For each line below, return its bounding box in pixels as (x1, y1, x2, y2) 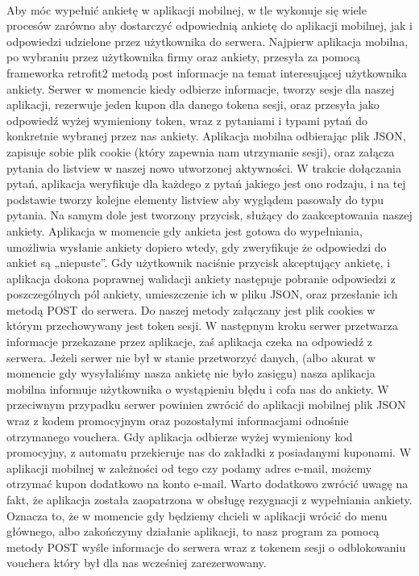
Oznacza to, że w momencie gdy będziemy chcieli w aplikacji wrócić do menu (6, 507, 388, 524)
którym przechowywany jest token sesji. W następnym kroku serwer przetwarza (6, 317, 398, 334)
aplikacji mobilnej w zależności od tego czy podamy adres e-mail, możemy (6, 459, 372, 476)
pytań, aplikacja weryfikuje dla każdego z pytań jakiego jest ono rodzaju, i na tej (6, 175, 406, 192)
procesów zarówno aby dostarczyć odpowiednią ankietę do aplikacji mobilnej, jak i (6, 17, 413, 34)
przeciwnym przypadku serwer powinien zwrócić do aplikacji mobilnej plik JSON (6, 396, 406, 413)
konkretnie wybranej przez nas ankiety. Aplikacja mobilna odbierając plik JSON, (6, 127, 406, 144)
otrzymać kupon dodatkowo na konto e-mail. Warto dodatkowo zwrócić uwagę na (6, 475, 409, 492)
